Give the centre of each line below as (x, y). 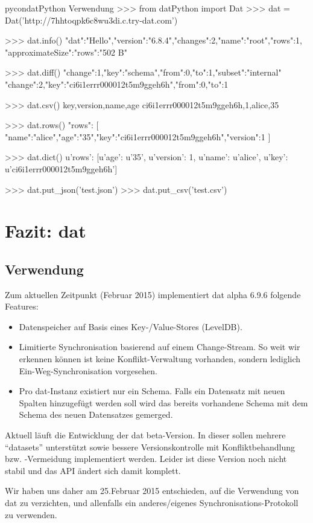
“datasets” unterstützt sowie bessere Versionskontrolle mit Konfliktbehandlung (150, 447)
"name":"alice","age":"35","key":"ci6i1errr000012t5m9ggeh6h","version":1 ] (138, 136)
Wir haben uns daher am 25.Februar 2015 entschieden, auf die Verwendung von (152, 491)
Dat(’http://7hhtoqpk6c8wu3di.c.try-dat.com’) (91, 20)
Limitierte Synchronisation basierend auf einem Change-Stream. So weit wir (160, 347)
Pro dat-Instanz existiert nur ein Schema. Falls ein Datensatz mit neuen (152, 391)
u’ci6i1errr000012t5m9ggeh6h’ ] (61, 168)
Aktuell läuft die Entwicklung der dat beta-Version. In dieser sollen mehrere (145, 435)
